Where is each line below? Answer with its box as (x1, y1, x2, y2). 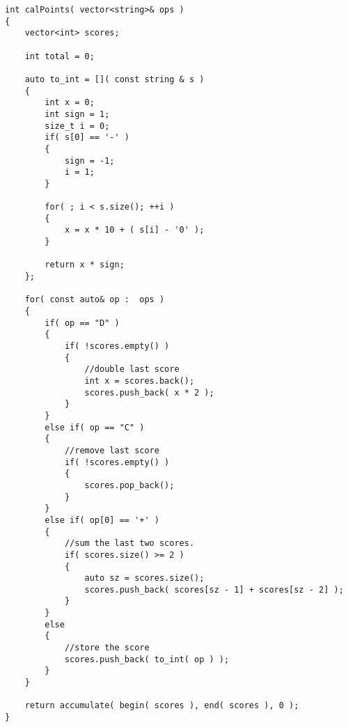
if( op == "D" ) (45, 318, 120, 328)
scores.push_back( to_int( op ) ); (64, 654, 230, 664)
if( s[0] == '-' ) (45, 132, 129, 143)
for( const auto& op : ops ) (24, 295, 165, 305)
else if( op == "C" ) (45, 422, 145, 432)
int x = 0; (45, 97, 95, 108)
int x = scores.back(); (84, 376, 195, 386)
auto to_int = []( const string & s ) (24, 74, 205, 84)
